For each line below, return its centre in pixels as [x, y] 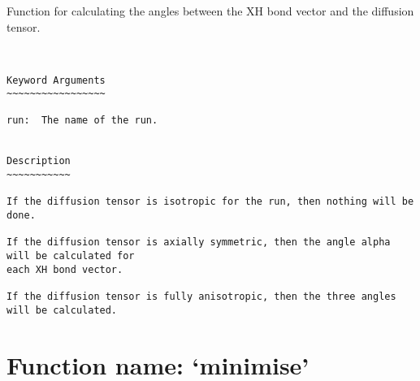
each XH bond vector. [65, 269]
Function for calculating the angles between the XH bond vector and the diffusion [210, 11]
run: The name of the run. [82, 121]
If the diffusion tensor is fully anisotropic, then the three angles [201, 297]
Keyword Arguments [56, 80]
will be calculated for [71, 256]
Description [39, 161]
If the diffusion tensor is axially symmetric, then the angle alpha [199, 242]
